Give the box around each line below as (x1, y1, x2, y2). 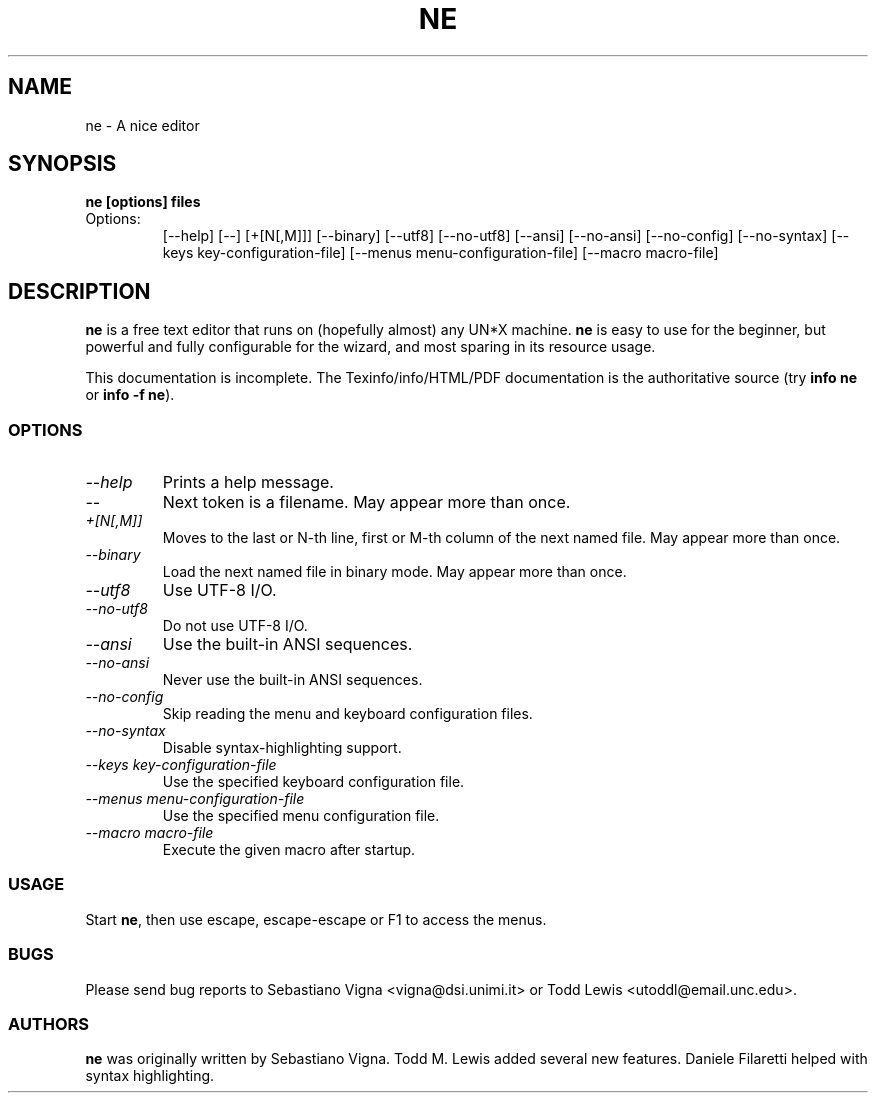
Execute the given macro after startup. (162, 841, 416, 859)
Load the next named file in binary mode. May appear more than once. (162, 563, 627, 581)
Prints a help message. (162, 472, 334, 493)
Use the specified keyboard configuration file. (162, 773, 465, 791)
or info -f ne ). (85, 386, 175, 404)
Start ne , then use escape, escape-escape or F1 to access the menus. (85, 910, 547, 928)
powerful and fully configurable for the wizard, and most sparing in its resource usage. (85, 338, 656, 356)
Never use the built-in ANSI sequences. (162, 671, 423, 689)
